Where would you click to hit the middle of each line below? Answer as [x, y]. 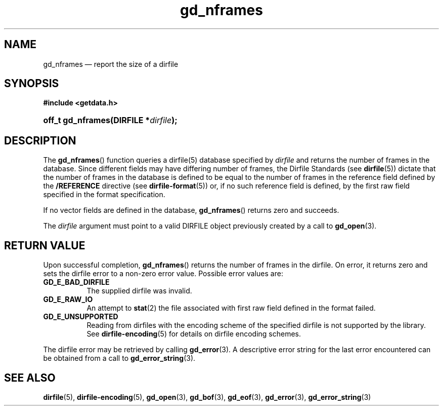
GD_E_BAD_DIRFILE [76, 282]
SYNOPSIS [32, 84]
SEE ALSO [30, 378]
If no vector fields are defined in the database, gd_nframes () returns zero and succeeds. [191, 210]
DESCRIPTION [40, 140]
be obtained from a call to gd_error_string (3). [119, 358]
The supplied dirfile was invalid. [139, 291]
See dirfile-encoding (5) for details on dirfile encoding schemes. [194, 334]
